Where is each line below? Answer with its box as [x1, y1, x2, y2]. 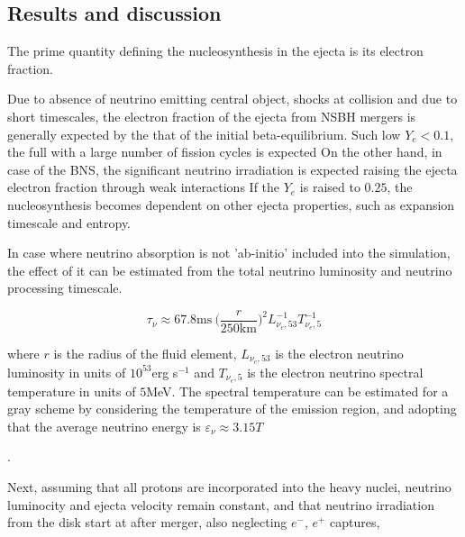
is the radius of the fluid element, [53, 343, 237, 362]
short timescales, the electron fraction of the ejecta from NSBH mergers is [7, 106, 416, 125]
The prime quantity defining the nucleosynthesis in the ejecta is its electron [7, 41, 424, 60]
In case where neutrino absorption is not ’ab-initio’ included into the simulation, [7, 243, 451, 262]
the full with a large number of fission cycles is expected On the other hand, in [7, 142, 442, 161]
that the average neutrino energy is [7, 416, 201, 435]
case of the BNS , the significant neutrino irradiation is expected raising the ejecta [7, 159, 458, 178]
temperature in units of [7, 381, 136, 400]
